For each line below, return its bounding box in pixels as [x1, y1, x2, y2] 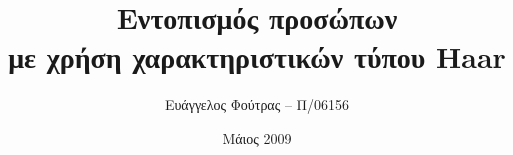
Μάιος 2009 [222, 127, 292, 148]
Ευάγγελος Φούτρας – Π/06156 [164, 94, 350, 115]
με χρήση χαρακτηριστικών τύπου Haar [8, 36, 506, 77]
